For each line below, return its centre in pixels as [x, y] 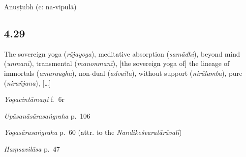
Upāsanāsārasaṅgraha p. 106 [47, 115]
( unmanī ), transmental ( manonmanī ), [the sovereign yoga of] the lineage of [117, 63]
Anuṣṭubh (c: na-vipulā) [40, 6]
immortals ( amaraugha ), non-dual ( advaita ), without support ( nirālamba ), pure [123, 73]
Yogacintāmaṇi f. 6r [34, 99]
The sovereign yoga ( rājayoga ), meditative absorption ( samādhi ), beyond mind [122, 53]
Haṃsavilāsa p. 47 [32, 148]
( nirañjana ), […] [28, 82]
